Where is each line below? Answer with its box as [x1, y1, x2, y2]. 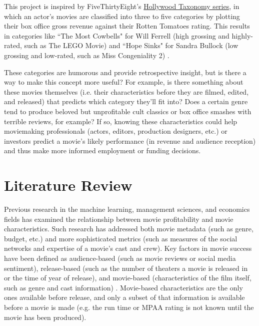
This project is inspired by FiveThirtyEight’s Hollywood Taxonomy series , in [4, 1, 239, 11]
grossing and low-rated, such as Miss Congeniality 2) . [4, 50, 169, 60]
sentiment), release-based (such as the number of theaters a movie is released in [4, 262, 248, 273]
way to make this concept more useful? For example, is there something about [4, 77, 243, 87]
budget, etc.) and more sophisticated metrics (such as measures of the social [4, 233, 237, 243]
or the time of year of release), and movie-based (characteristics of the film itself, [4, 272, 251, 283]
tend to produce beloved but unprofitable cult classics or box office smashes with [4, 106, 251, 116]
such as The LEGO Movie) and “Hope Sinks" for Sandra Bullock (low [24, 40, 238, 51]
